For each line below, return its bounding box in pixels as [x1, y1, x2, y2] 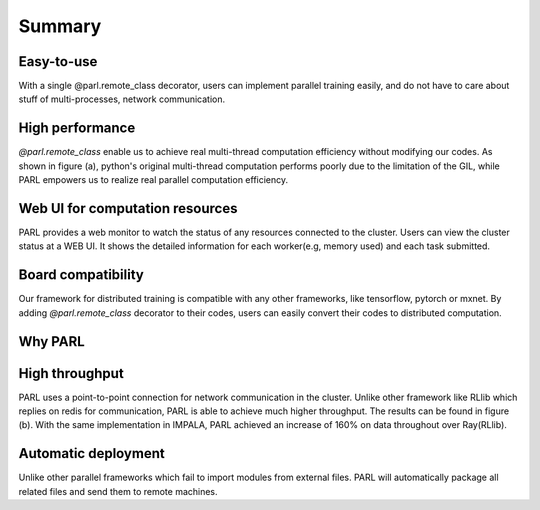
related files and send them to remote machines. [18, 485, 219, 497]
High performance [18, 120, 136, 137]
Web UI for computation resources [18, 200, 238, 217]
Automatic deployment [18, 445, 165, 462]
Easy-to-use [18, 53, 98, 70]
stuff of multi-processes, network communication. [18, 93, 225, 105]
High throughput [18, 365, 124, 382]
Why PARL [18, 333, 85, 350]
